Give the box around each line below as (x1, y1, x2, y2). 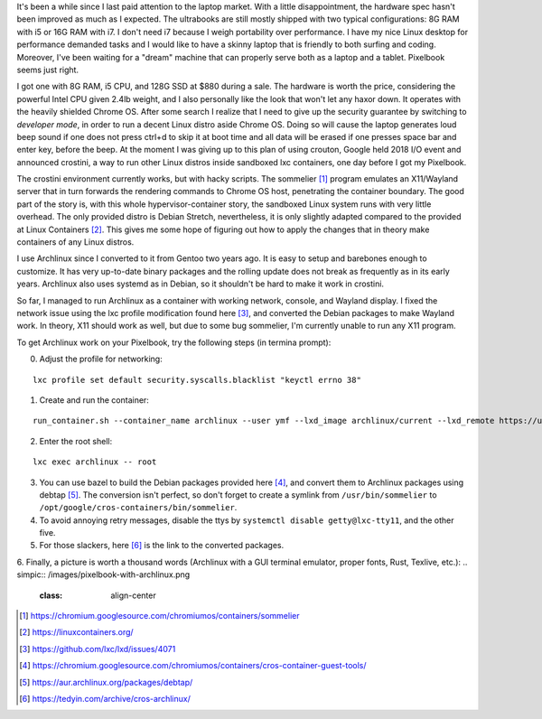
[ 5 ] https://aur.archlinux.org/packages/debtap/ (19, 677, 193, 687)
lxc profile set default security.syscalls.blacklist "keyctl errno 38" (33, 375, 361, 385)
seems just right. (16, 64, 79, 75)
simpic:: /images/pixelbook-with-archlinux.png (16, 569, 191, 580)
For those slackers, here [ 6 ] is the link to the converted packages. (39, 540, 285, 551)
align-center (110, 590, 157, 601)
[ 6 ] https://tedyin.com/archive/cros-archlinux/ (19, 693, 192, 704)
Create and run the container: (39, 394, 149, 406)
